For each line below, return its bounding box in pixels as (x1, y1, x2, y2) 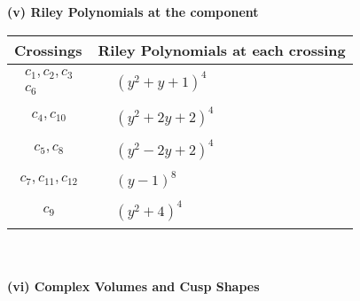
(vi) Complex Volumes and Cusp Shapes (7, 276, 260, 295)
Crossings (14, 39, 82, 60)
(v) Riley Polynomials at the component (7, 3, 259, 20)
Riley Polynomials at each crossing (98, 39, 346, 60)
